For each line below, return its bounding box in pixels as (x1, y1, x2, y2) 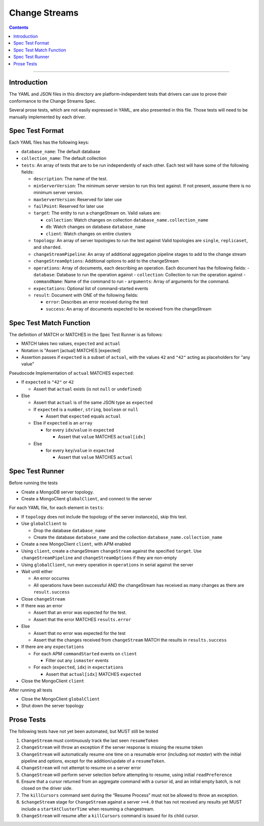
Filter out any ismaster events (45, 658, 109, 664)
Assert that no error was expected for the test (33, 630, 126, 636)
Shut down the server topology (21, 703, 84, 709)
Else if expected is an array (33, 420, 93, 426)
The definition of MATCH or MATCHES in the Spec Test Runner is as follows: (9, 332, 163, 337)
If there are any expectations (21, 644, 84, 650)
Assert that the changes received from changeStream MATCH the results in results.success (33, 637, 227, 643)
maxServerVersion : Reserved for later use (33, 196, 122, 202)
